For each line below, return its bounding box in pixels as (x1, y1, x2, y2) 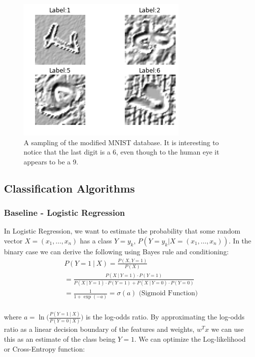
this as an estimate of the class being (4, 333, 115, 344)
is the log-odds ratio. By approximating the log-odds (85, 312, 245, 322)
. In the (228, 235, 252, 245)
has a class (79, 235, 112, 245)
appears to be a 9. (24, 156, 78, 166)
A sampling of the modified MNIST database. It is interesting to (24, 137, 219, 147)
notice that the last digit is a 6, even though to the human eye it (24, 147, 219, 157)
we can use (211, 324, 244, 334)
